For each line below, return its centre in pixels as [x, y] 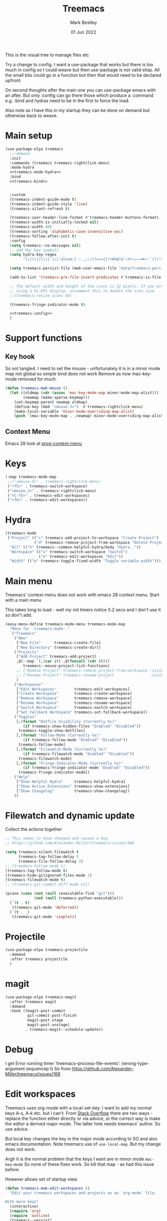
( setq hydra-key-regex [33, 255]
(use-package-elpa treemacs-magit [41, 997]
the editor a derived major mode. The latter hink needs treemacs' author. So [83, 1123]
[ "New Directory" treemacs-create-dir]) [58, 647]
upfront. [13, 80]
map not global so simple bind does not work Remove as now [68, 374]
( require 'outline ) [30, 1216]
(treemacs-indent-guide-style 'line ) [49, 204]
